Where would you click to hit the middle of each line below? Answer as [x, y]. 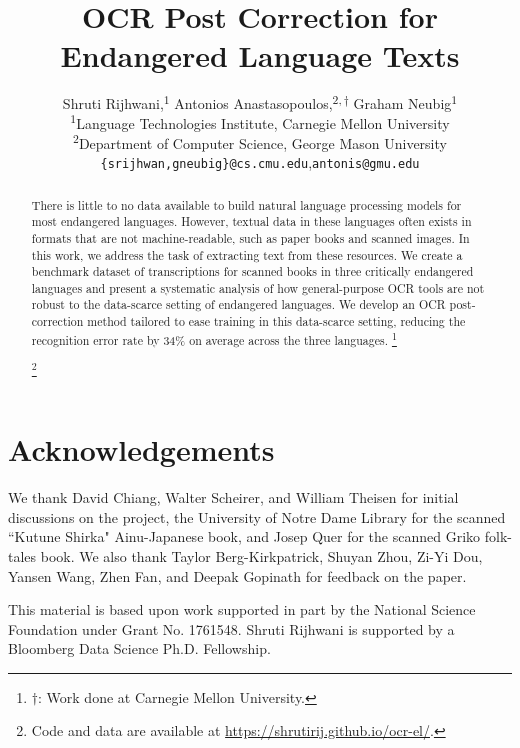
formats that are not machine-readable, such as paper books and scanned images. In [250, 237]
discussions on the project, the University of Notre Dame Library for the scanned [257, 516]
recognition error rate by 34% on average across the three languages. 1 [214, 338]
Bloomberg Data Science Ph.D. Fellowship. [139, 648]
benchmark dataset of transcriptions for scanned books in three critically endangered [252, 271]
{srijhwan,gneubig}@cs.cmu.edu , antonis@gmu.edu [260, 162]
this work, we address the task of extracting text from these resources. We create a [247, 254]
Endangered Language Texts [260, 55]
